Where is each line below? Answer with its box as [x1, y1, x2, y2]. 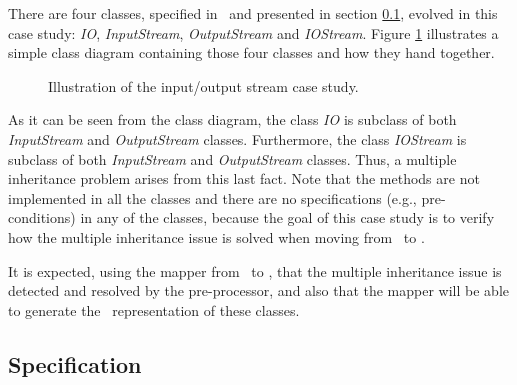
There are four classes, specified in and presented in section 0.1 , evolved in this [8, 3, 498, 23]
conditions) [8, 207, 76, 228]
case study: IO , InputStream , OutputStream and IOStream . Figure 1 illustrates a [8, 22, 499, 43]
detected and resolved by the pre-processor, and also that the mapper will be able [8, 280, 509, 301]
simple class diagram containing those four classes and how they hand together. [8, 42, 495, 63]
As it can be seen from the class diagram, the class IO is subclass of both [8, 109, 457, 130]
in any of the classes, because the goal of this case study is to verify [80, 207, 495, 228]
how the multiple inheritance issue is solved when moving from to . [8, 226, 425, 247]
